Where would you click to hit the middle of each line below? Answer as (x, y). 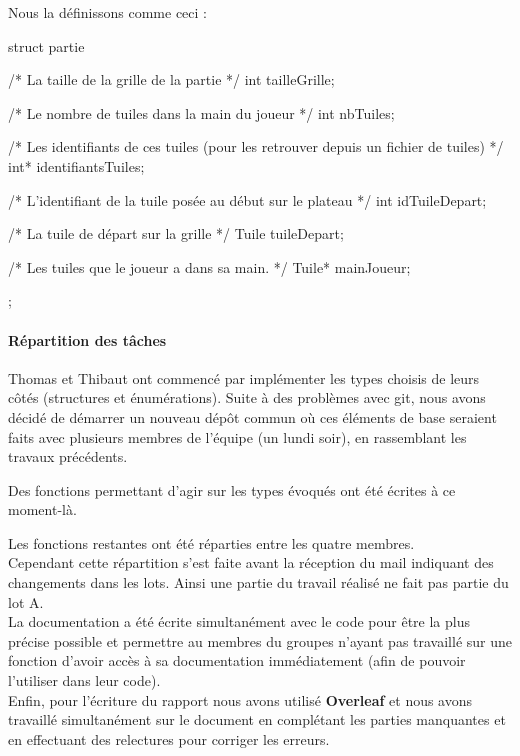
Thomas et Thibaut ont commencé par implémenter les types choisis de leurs (244, 377)
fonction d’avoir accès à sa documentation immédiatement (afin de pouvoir (237, 660)
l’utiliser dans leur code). (84, 680)
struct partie (46, 45)
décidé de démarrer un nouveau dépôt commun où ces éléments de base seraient (252, 416)
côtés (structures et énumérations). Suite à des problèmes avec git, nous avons (247, 397)
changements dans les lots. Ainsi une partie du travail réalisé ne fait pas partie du (258, 582)
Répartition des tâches (87, 339)
